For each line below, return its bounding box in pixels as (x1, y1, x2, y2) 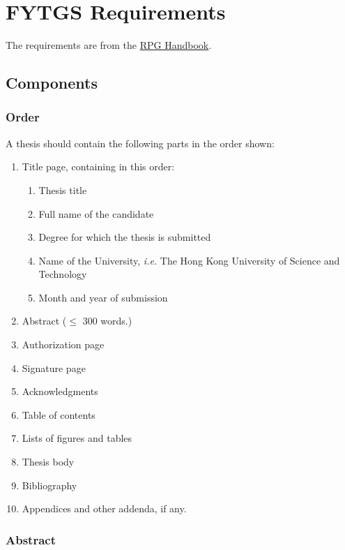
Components (6, 72, 98, 94)
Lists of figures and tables (22, 431, 132, 445)
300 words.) (82, 313, 132, 328)
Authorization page (22, 337, 105, 352)
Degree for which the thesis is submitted (38, 230, 211, 244)
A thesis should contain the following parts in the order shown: (6, 135, 275, 150)
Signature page (22, 360, 86, 375)
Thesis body (22, 454, 75, 469)
